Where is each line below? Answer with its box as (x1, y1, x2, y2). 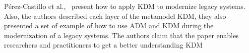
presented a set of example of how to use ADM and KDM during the (4, 20, 214, 31)
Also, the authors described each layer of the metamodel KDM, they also (4, 10, 226, 21)
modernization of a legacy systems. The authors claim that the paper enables (4, 30, 239, 40)
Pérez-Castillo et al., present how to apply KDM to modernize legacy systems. (4, 1, 246, 11)
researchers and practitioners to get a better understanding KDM (4, 40, 203, 50)
